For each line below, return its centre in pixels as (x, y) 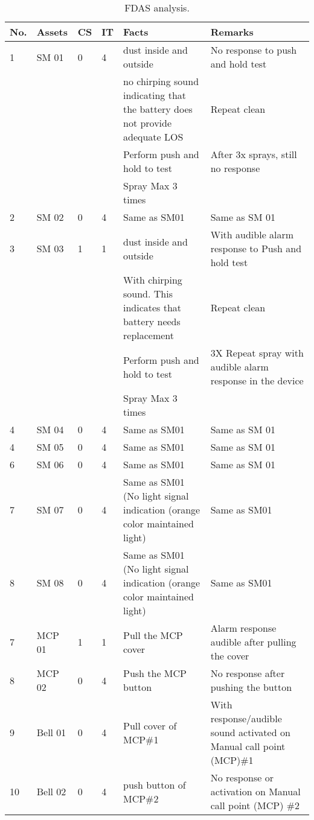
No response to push (254, 50)
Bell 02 (51, 791)
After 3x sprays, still (254, 154)
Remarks (232, 32)
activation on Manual (255, 791)
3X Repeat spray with (257, 353)
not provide (148, 123)
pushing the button (251, 687)
